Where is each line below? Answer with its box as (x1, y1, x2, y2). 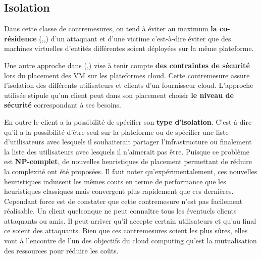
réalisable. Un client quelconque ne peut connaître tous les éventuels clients (4, 205, 237, 216)
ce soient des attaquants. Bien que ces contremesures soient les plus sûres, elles (4, 225, 248, 236)
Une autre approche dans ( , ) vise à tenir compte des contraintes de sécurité (4, 60, 250, 70)
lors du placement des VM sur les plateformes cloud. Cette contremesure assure (4, 70, 250, 80)
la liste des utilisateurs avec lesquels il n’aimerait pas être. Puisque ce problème (4, 146, 249, 157)
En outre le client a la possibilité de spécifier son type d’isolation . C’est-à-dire (4, 116, 252, 127)
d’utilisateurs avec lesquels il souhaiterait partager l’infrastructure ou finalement (4, 136, 252, 147)
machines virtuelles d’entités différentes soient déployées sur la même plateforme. (4, 43, 254, 54)
